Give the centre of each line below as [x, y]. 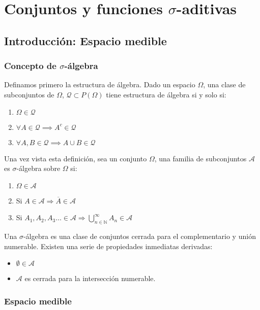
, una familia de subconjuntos [200, 158]
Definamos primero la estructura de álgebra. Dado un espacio [100, 84]
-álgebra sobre [38, 168]
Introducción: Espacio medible [85, 40]
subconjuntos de [29, 94]
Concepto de [30, 66]
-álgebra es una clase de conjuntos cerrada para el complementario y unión [139, 236]
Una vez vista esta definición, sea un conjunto [76, 158]
